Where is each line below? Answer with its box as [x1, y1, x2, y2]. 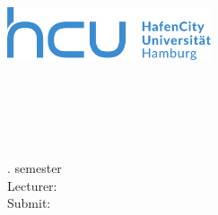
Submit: [7, 193, 51, 212]
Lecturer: [7, 176, 57, 194]
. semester [7, 159, 62, 177]
